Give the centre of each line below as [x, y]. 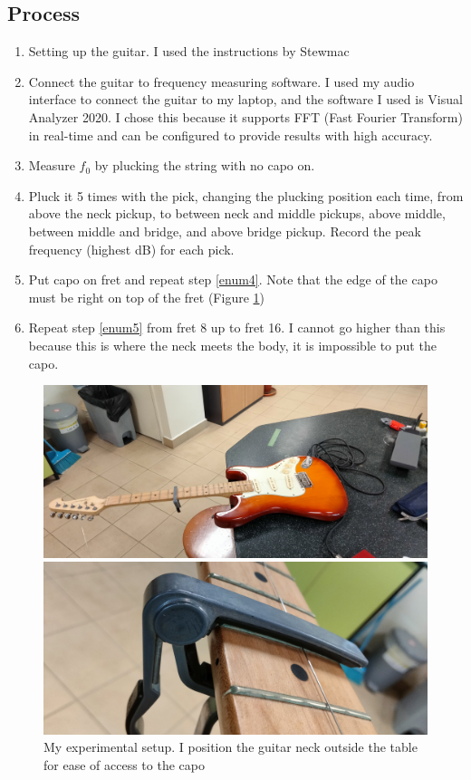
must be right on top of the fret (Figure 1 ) [146, 297]
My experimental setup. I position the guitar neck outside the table [231, 747]
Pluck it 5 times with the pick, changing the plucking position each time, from [246, 195]
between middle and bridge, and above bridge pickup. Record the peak [225, 231]
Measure [52, 165]
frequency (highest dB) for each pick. [131, 249]
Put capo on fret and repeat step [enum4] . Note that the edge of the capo [233, 279]
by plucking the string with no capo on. [205, 165]
